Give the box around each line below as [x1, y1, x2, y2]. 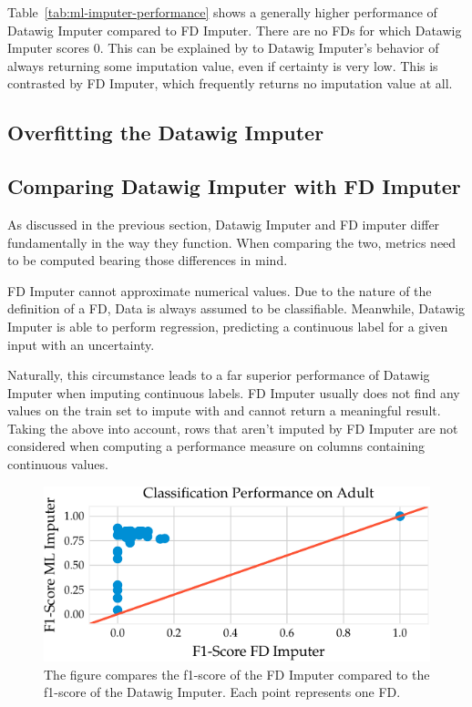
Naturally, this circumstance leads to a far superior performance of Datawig [7, 365, 430, 384]
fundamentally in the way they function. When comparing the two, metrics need [7, 232, 457, 251]
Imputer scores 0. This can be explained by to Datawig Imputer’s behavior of [7, 38, 439, 57]
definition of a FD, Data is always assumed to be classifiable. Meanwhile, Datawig [7, 299, 466, 318]
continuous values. [7, 455, 108, 474]
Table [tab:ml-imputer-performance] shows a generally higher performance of [7, 3, 437, 21]
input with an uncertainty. [7, 334, 155, 353]
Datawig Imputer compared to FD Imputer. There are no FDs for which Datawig [7, 20, 462, 39]
